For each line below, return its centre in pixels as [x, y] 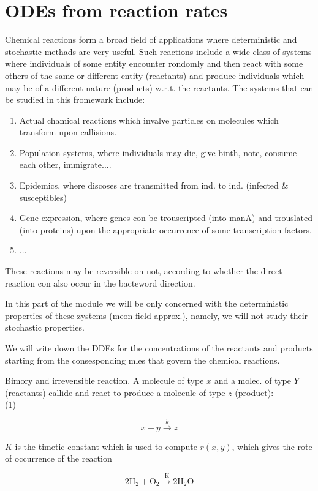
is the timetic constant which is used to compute [106, 446]
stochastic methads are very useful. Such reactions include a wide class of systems [158, 51]
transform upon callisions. [68, 132]
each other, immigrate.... [65, 164]
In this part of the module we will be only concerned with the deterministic [147, 303]
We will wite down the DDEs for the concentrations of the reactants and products [159, 348]
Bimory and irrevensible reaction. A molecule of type [104, 380]
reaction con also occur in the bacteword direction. [100, 283]
